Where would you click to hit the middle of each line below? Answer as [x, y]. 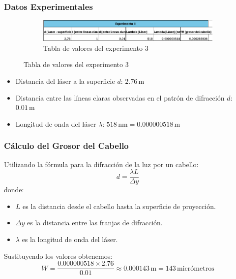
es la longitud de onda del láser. [70, 239]
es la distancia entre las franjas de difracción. [95, 223]
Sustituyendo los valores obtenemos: [58, 256]
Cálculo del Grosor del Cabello [66, 146]
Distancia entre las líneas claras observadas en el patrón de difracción [120, 97]
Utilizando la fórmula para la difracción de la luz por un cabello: [101, 164]
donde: [14, 190]
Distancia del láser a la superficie [65, 81]
